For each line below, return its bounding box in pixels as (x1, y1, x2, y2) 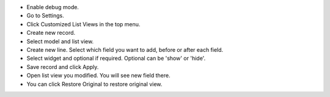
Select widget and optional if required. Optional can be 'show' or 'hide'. (26, 55, 206, 62)
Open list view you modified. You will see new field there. (26, 72, 170, 79)
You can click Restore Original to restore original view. (26, 80, 163, 88)
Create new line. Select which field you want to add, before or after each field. (26, 46, 224, 53)
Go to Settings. (26, 12, 64, 20)
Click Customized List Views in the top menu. (26, 20, 141, 27)
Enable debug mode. (26, 4, 79, 10)
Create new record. (26, 29, 76, 37)
